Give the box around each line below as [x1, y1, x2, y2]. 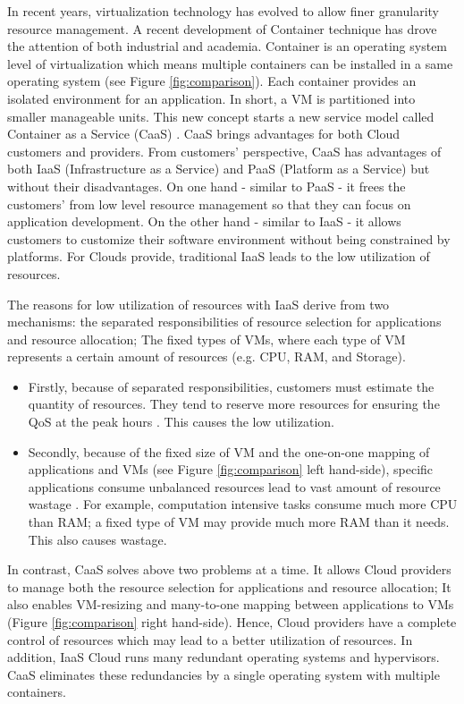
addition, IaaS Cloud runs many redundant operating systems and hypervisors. [7, 648, 440, 666]
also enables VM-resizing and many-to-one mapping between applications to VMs [7, 595, 454, 614]
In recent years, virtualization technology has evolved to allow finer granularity [7, 2, 440, 20]
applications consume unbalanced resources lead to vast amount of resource [28, 477, 441, 496]
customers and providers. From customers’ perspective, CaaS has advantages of [7, 141, 442, 160]
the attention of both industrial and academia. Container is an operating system [7, 37, 448, 55]
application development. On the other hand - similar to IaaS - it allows [7, 212, 401, 231]
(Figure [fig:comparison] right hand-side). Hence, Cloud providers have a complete [7, 613, 457, 631]
